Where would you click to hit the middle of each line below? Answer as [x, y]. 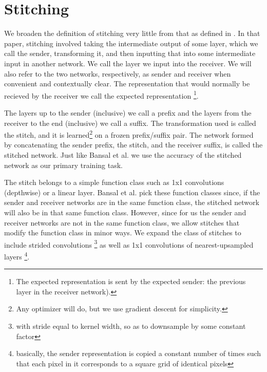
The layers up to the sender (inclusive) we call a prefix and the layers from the [128, 112]
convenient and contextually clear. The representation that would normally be [127, 83]
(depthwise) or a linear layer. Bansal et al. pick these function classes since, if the [132, 192]
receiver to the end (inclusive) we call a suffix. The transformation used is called [130, 123]
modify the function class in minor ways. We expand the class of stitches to [123, 232]
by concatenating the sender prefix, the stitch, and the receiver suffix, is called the [133, 145]
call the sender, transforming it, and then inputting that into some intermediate [130, 53]
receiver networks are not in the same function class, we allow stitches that [122, 222]
